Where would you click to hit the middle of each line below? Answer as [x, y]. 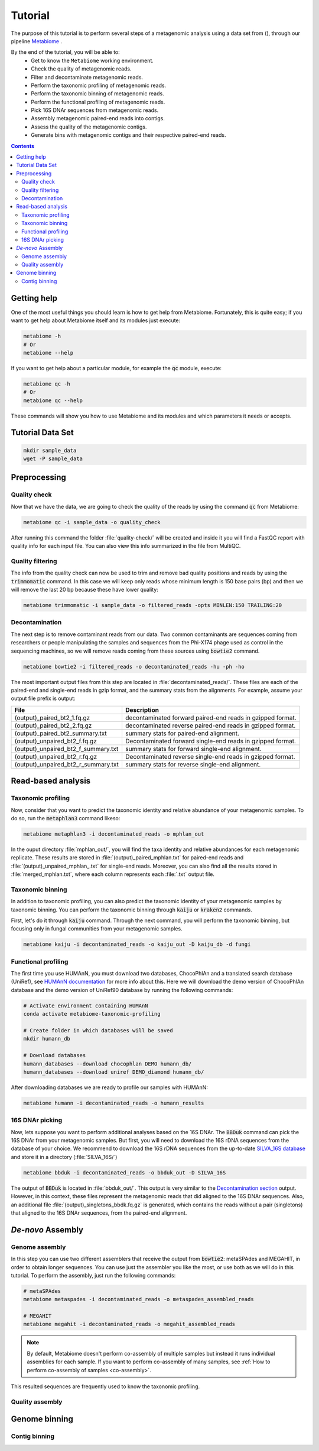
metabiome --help [48, 353]
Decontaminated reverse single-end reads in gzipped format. [210, 756]
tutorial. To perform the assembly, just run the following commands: [93, 1275]
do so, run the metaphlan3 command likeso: [66, 818]
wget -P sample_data [53, 459]
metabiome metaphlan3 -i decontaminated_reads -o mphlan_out [114, 834]
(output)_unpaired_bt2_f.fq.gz [56, 741]
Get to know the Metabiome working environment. [92, 60]
